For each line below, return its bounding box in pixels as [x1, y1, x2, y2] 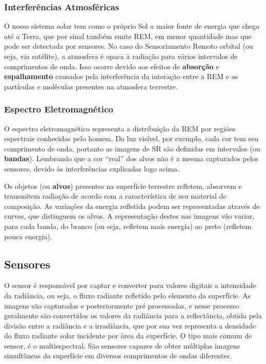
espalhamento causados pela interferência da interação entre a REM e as [4, 71, 238, 82]
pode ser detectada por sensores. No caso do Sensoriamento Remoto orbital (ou [4, 41, 253, 51]
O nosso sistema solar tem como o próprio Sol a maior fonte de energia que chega [4, 21, 260, 31]
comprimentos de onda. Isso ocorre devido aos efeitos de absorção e [4, 61, 219, 71]
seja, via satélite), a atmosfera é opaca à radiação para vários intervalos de [4, 51, 238, 61]
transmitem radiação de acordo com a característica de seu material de [4, 190, 227, 201]
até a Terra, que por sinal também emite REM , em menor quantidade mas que [4, 30, 252, 41]
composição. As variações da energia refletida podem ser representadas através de [4, 200, 260, 211]
